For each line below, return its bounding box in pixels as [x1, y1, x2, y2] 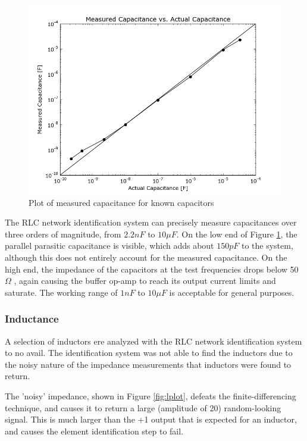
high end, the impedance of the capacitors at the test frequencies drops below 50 [5, 262, 299, 275]
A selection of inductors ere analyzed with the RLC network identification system [5, 334, 302, 347]
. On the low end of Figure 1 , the [176, 227, 297, 240]
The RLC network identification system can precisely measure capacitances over [5, 216, 297, 229]
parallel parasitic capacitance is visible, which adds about [5, 239, 214, 252]
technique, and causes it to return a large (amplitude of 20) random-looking [5, 401, 281, 414]
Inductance [5, 311, 59, 326]
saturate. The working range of [5, 286, 118, 298]
